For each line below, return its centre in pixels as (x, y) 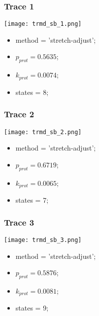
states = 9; (32, 308)
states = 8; (32, 92)
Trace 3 (19, 222)
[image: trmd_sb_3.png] (43, 240)
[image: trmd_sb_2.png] (43, 132)
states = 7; (32, 200)
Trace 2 (19, 114)
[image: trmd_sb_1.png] (43, 24)
